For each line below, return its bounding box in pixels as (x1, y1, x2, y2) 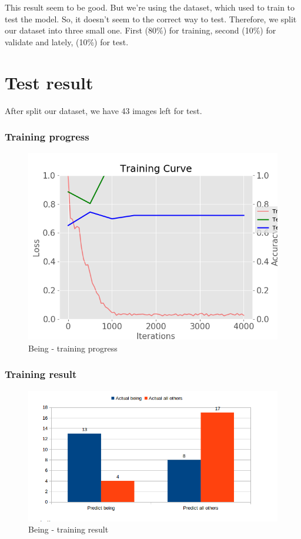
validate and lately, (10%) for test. (5, 35, 129, 48)
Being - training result (28, 523, 109, 535)
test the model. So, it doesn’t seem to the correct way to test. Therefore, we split (5, 12, 297, 25)
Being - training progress (28, 342, 118, 354)
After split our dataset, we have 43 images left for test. (5, 104, 202, 116)
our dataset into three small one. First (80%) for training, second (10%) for (5, 24, 276, 36)
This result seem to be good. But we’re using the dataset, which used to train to (5, 1, 295, 13)
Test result (5, 70, 93, 94)
